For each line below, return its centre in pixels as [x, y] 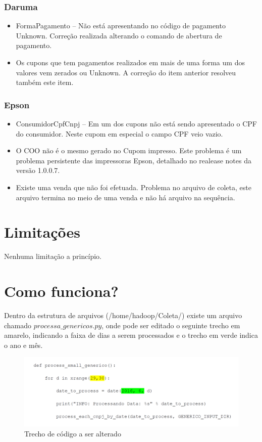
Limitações [42, 232]
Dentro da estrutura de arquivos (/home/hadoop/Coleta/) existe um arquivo [123, 315]
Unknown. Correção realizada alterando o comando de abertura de [119, 35]
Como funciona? [61, 291]
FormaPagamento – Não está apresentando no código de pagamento [121, 26]
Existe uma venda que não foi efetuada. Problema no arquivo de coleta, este [134, 187]
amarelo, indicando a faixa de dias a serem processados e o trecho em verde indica [131, 335]
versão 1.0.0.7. [38, 170]
